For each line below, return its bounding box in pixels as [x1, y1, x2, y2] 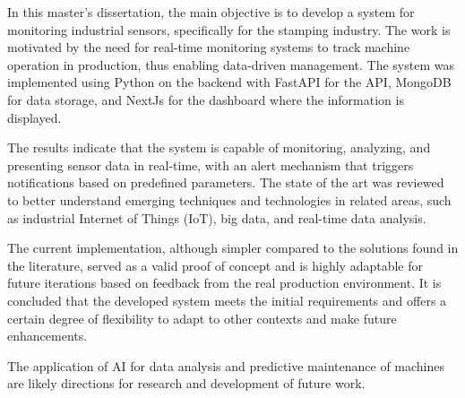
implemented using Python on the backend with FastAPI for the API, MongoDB [7, 73, 452, 91]
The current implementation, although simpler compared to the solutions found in [7, 238, 459, 257]
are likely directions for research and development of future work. [7, 374, 366, 393]
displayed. [7, 108, 62, 126]
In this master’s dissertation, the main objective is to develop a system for [7, 3, 415, 21]
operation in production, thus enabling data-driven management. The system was [7, 55, 454, 74]
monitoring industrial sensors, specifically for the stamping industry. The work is [7, 20, 451, 39]
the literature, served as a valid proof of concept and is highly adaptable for [7, 255, 424, 274]
